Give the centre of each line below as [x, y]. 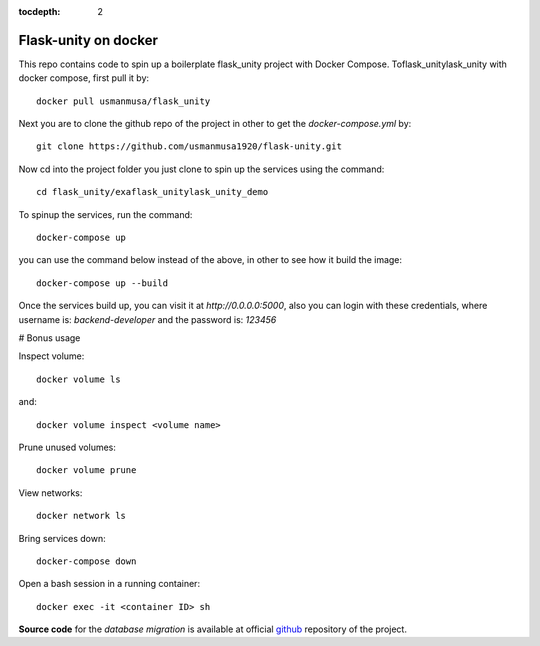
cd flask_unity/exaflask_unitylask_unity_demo [152, 192]
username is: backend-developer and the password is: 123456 [147, 319]
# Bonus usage [49, 337]
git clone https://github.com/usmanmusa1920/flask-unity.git [189, 146]
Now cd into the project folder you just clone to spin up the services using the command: [201, 169]
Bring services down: [62, 538]
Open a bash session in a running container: [109, 584]
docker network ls [81, 516]
